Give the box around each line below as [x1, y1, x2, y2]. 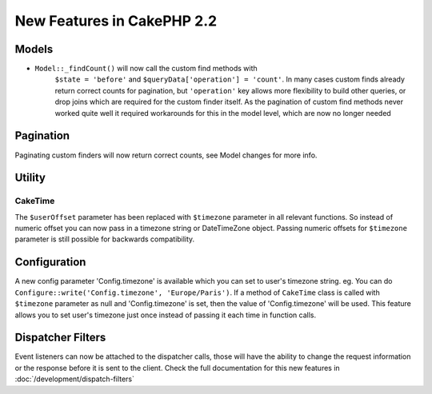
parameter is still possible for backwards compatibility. [14, 234, 195, 244]
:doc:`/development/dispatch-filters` [14, 374, 135, 384]
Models [14, 42, 54, 56]
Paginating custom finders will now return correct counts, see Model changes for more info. [14, 150, 318, 160]
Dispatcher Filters [14, 331, 106, 344]
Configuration [14, 256, 86, 269]
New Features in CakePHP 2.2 [14, 12, 218, 30]
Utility [14, 171, 46, 185]
